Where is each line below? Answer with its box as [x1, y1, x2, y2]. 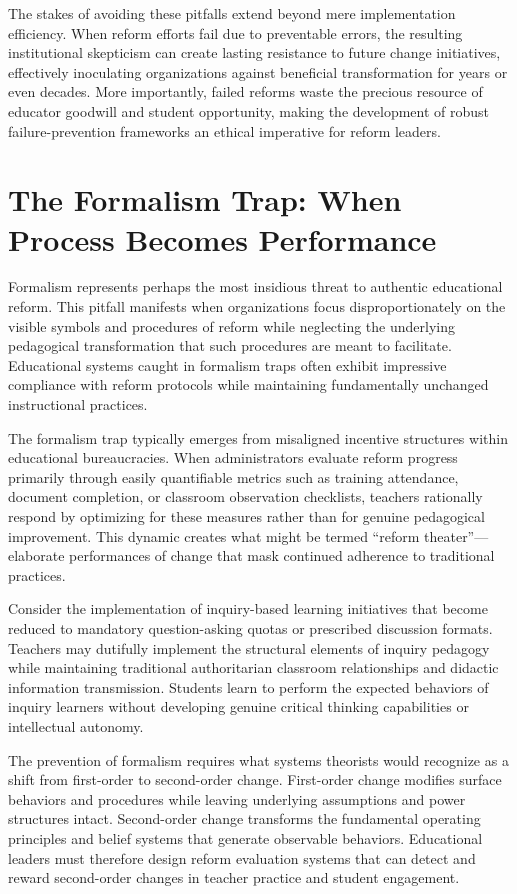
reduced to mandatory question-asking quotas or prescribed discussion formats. [8, 617, 493, 638]
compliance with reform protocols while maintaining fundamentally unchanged [8, 374, 489, 395]
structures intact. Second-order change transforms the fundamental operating [8, 808, 481, 829]
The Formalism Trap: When [8, 179, 402, 220]
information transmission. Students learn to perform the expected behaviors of [8, 676, 489, 697]
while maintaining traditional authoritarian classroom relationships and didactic [8, 657, 499, 678]
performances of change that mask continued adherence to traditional [69, 545, 495, 566]
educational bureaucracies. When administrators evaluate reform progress [8, 447, 458, 468]
